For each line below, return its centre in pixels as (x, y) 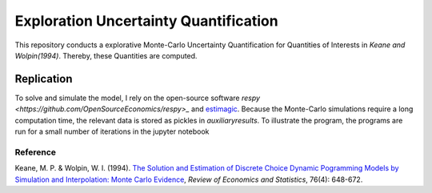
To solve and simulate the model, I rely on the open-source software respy (137, 98)
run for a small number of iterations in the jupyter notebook (112, 131)
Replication (44, 79)
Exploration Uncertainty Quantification (147, 21)
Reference (35, 152)
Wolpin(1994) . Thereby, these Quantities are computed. (106, 55)
